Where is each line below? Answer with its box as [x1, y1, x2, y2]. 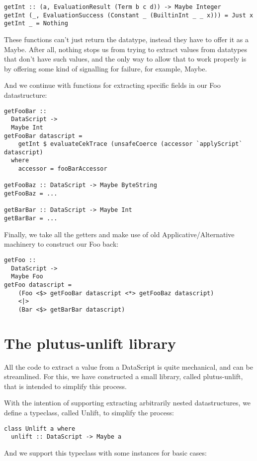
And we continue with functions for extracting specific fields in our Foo [4, 80, 221, 90]
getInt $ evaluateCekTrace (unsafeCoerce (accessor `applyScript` [18, 140, 243, 148]
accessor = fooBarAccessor [18, 165, 107, 173]
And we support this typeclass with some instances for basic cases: [4, 447, 207, 458]
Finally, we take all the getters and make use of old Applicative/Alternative [4, 229, 235, 239]
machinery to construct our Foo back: [4, 239, 119, 249]
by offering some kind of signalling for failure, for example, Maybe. [4, 63, 207, 73]
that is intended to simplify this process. [4, 381, 127, 391]
